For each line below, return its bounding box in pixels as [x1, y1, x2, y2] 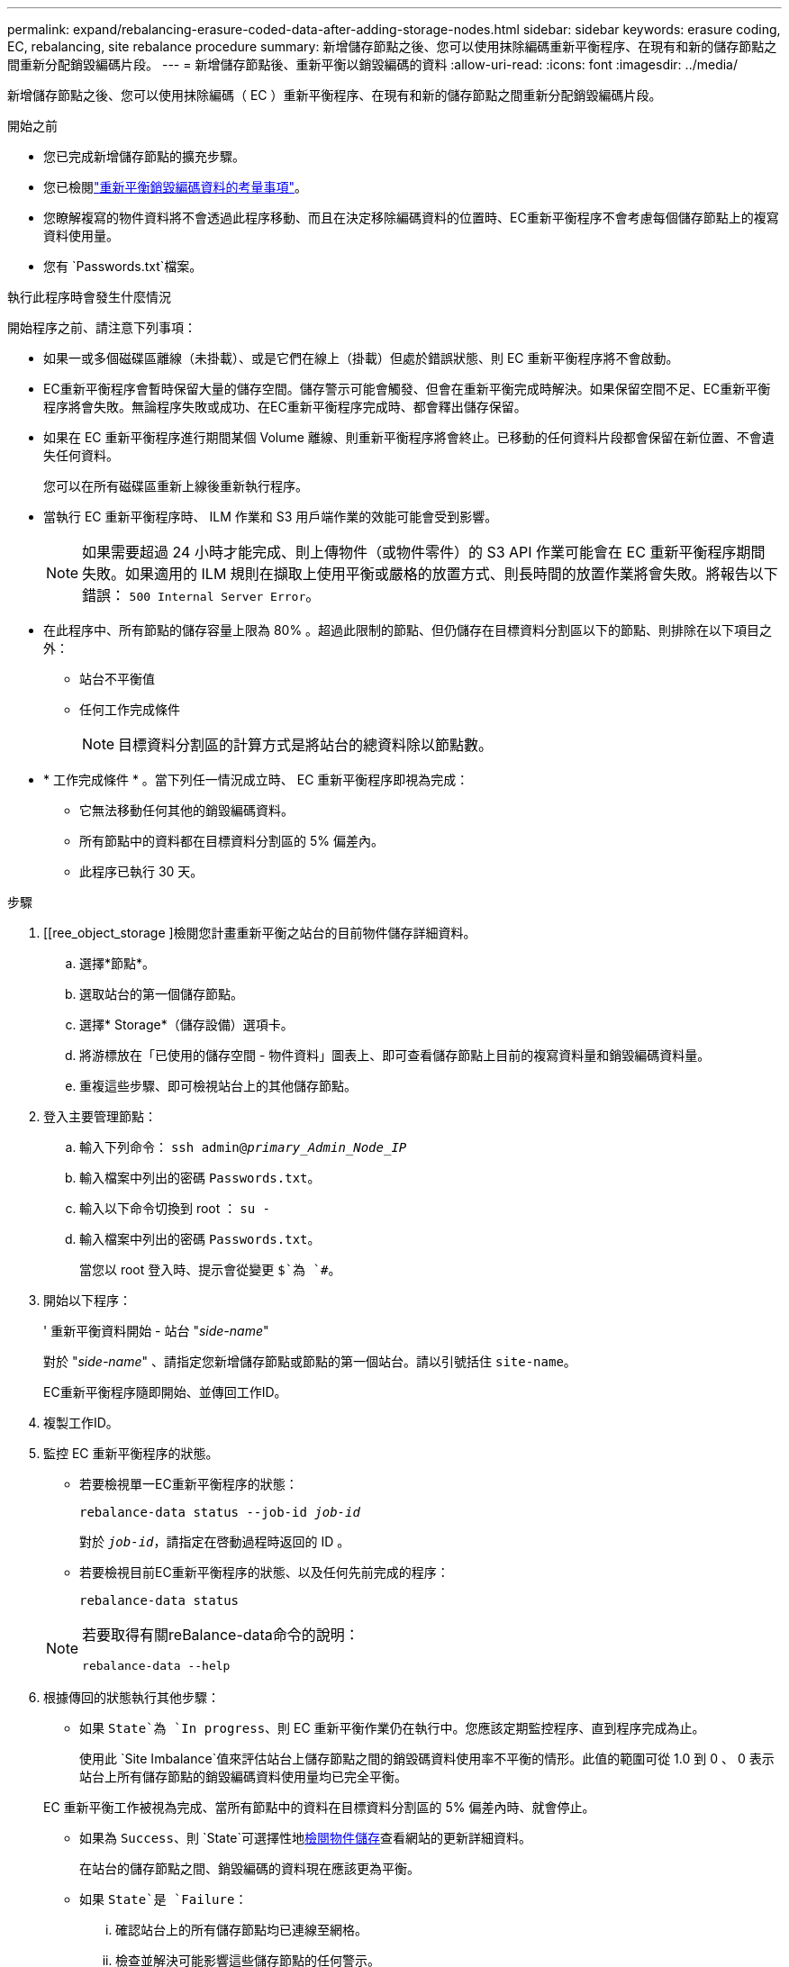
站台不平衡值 [79, 671, 155, 686]
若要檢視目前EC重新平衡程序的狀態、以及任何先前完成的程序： [79, 1564, 449, 1580]
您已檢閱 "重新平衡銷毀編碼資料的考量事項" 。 [43, 179, 308, 195]
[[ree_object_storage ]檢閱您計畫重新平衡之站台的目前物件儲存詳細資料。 [43, 925, 476, 940]
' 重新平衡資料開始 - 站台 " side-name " [43, 1323, 269, 1338]
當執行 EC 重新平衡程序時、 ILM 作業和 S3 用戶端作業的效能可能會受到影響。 [43, 509, 498, 524]
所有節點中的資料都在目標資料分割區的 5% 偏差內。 [79, 833, 384, 848]
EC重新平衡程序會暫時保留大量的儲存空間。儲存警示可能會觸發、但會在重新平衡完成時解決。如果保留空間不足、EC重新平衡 [43, 381, 771, 396]
